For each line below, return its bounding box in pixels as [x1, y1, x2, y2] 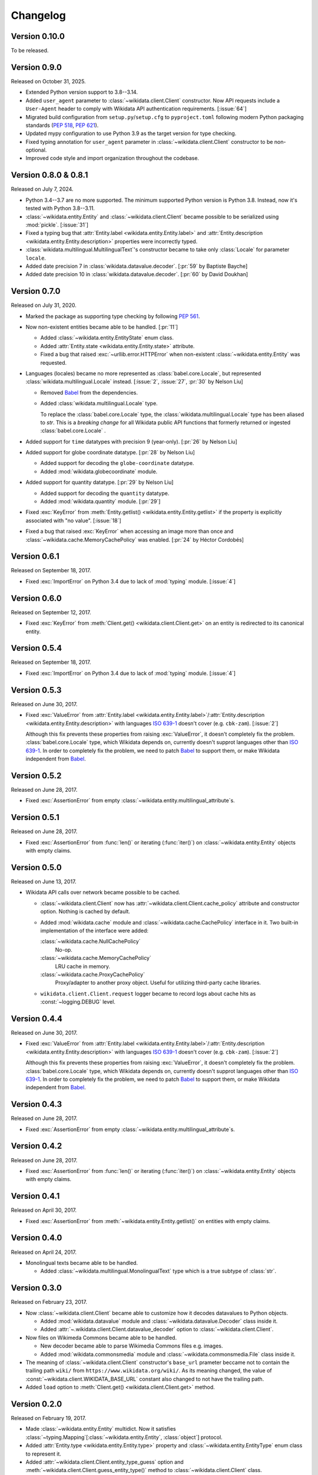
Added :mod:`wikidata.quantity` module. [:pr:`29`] [40, 498, 161, 505]
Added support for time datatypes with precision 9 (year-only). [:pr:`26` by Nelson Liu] [25, 438, 238, 445]
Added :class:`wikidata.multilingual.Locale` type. [40, 400, 158, 407]
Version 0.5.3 [11, 685, 62, 695]
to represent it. [25, 1450, 62, 1457]
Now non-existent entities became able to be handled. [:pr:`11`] [25, 323, 178, 330]
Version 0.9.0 [11, 62, 62, 72]
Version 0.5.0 [11, 862, 62, 873]
